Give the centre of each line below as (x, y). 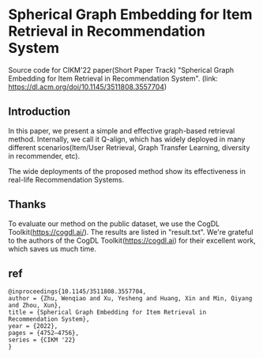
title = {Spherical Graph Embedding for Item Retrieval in (107, 313)
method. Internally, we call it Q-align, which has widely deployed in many (127, 139)
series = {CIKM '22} (42, 340)
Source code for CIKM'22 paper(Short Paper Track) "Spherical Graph (121, 70)
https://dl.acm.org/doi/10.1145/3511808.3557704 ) (88, 87)
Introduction (39, 112)
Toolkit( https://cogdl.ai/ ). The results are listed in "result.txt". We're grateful (131, 232)
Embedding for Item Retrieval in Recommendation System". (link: (113, 78)
